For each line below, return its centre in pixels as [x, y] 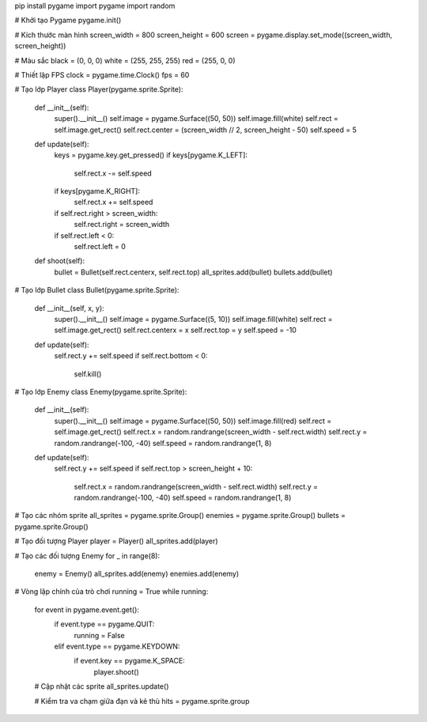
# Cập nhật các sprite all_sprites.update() [102, 686]
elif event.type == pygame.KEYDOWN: [117, 646]
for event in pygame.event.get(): [87, 610]
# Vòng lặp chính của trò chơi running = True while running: [111, 592]
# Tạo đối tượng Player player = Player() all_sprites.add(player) [116, 541]
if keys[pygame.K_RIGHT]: [97, 191]
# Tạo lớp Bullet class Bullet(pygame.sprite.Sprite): [97, 290]
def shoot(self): [60, 261]
